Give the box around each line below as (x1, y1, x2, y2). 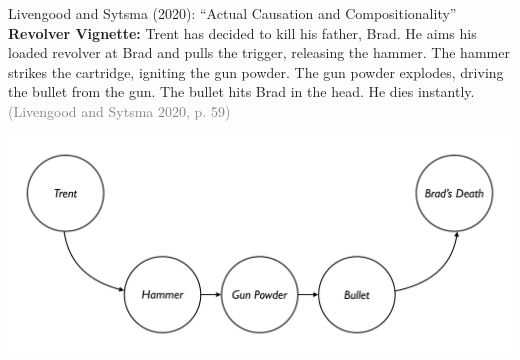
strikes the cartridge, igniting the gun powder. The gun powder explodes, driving (8, 61, 504, 82)
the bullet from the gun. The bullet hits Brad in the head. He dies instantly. (8, 81, 475, 102)
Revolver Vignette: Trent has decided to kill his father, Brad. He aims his (8, 22, 477, 43)
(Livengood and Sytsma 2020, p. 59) (8, 100, 231, 121)
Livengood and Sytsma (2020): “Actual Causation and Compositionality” (8, 3, 457, 23)
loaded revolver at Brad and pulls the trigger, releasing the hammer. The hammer (8, 42, 510, 63)
